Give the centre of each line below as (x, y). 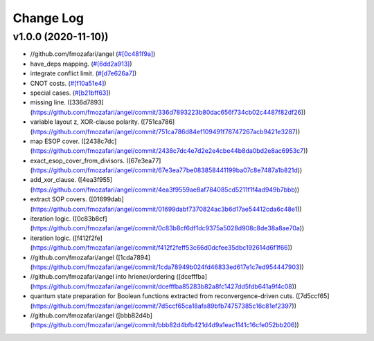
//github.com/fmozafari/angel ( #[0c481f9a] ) (93, 54)
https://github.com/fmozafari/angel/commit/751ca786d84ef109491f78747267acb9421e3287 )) (166, 131)
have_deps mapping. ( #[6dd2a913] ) (81, 64)
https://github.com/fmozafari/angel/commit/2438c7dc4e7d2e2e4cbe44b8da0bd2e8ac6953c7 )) (170, 151)
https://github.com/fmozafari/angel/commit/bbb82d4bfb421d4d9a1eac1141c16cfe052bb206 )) (166, 325)
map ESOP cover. (55, 141)
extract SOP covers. (59, 199)
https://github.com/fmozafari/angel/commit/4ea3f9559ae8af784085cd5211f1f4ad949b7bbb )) (166, 190)
